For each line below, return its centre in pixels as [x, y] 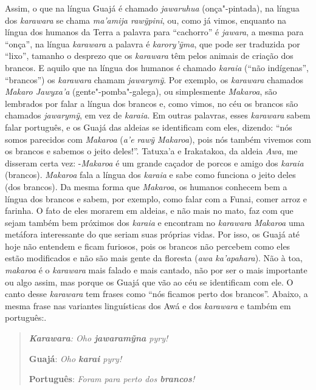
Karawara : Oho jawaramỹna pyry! [98, 338]
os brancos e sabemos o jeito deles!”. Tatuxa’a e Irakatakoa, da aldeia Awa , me [151, 151]
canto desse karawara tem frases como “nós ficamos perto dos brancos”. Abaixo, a [156, 294]
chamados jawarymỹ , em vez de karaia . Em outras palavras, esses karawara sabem [158, 115]
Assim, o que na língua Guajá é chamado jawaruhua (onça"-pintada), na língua [152, 8]
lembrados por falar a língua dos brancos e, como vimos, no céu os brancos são [152, 103]
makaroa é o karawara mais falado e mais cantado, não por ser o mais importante [156, 270]
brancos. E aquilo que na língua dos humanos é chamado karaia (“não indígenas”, [157, 67]
